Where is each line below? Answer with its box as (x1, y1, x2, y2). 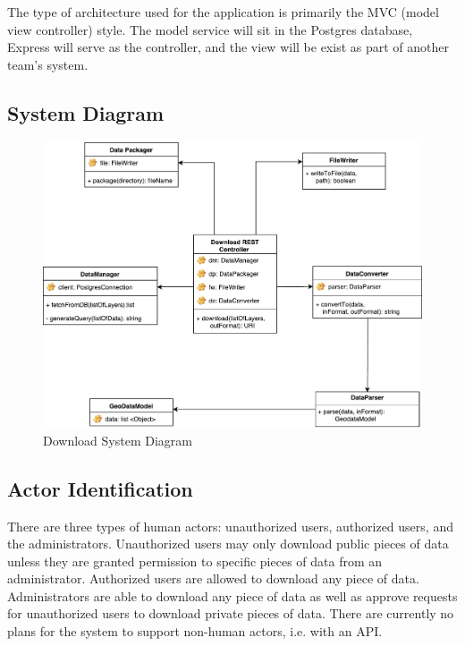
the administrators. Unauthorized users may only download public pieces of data (7, 534, 449, 553)
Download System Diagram (43, 430, 192, 449)
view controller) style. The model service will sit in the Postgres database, (7, 20, 413, 38)
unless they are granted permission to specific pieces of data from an (7, 551, 383, 570)
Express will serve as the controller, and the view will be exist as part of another (7, 38, 449, 56)
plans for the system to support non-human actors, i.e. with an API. (7, 622, 383, 641)
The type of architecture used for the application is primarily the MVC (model (7, 3, 439, 21)
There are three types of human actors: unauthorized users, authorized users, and (7, 516, 453, 535)
